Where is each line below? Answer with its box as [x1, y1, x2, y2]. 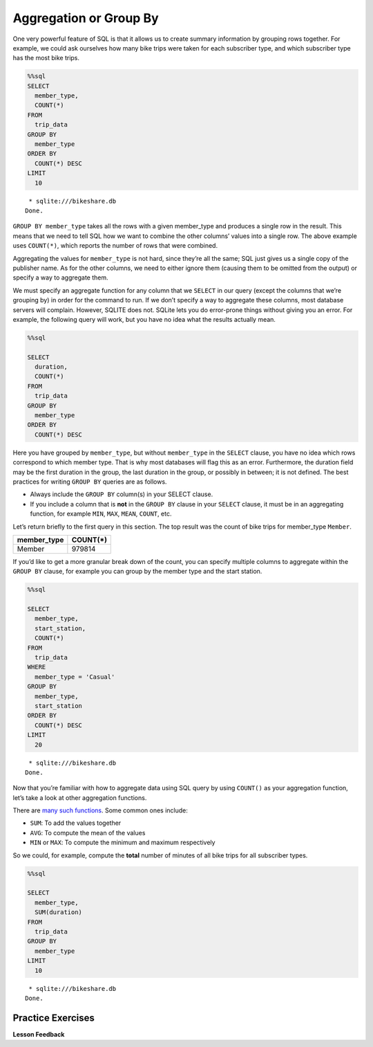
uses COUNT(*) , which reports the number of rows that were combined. [12, 242, 218, 250]
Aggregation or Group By [12, 10, 159, 26]
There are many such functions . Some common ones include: [12, 806, 188, 814]
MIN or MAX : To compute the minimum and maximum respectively [30, 838, 216, 847]
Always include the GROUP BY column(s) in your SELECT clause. [30, 490, 213, 498]
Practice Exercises [12, 1012, 95, 1023]
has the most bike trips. [12, 54, 79, 62]
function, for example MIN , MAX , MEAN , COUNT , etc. [30, 509, 172, 518]
